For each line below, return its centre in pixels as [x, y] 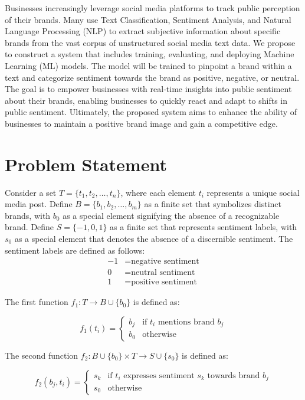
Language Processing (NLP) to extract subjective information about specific [143, 31]
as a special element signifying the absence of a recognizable [171, 215]
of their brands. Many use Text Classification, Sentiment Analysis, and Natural [148, 19]
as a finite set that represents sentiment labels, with [204, 227]
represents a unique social [253, 192]
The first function [37, 302]
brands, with [28, 215]
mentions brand [186, 322]
